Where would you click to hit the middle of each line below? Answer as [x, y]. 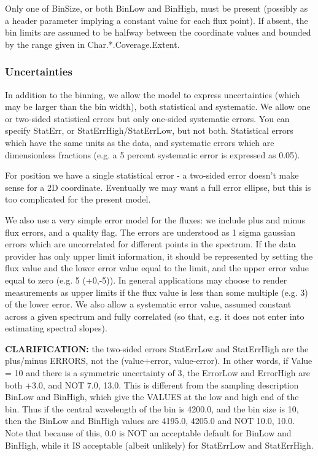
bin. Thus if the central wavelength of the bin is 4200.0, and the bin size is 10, [152, 408]
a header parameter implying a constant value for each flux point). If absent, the [157, 20]
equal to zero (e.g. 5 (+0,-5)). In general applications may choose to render [146, 280]
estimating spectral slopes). [56, 328]
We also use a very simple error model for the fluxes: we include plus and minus [155, 219]
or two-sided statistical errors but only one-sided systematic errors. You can [147, 118]
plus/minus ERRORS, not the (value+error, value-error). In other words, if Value [159, 361]
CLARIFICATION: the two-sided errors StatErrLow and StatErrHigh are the [157, 348]
